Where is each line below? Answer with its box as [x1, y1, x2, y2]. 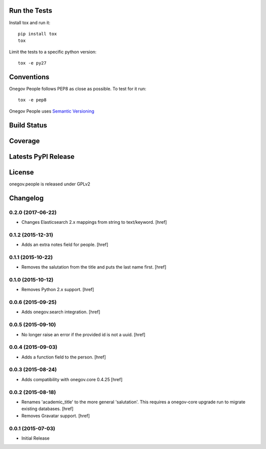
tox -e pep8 [18, 97, 47, 103]
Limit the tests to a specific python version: [9, 49, 97, 55]
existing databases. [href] [21, 406, 74, 412]
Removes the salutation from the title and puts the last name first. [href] [21, 264, 166, 270]
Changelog [9, 194, 44, 202]
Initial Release [21, 435, 50, 441]
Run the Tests [9, 6, 53, 15]
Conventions [9, 73, 50, 81]
